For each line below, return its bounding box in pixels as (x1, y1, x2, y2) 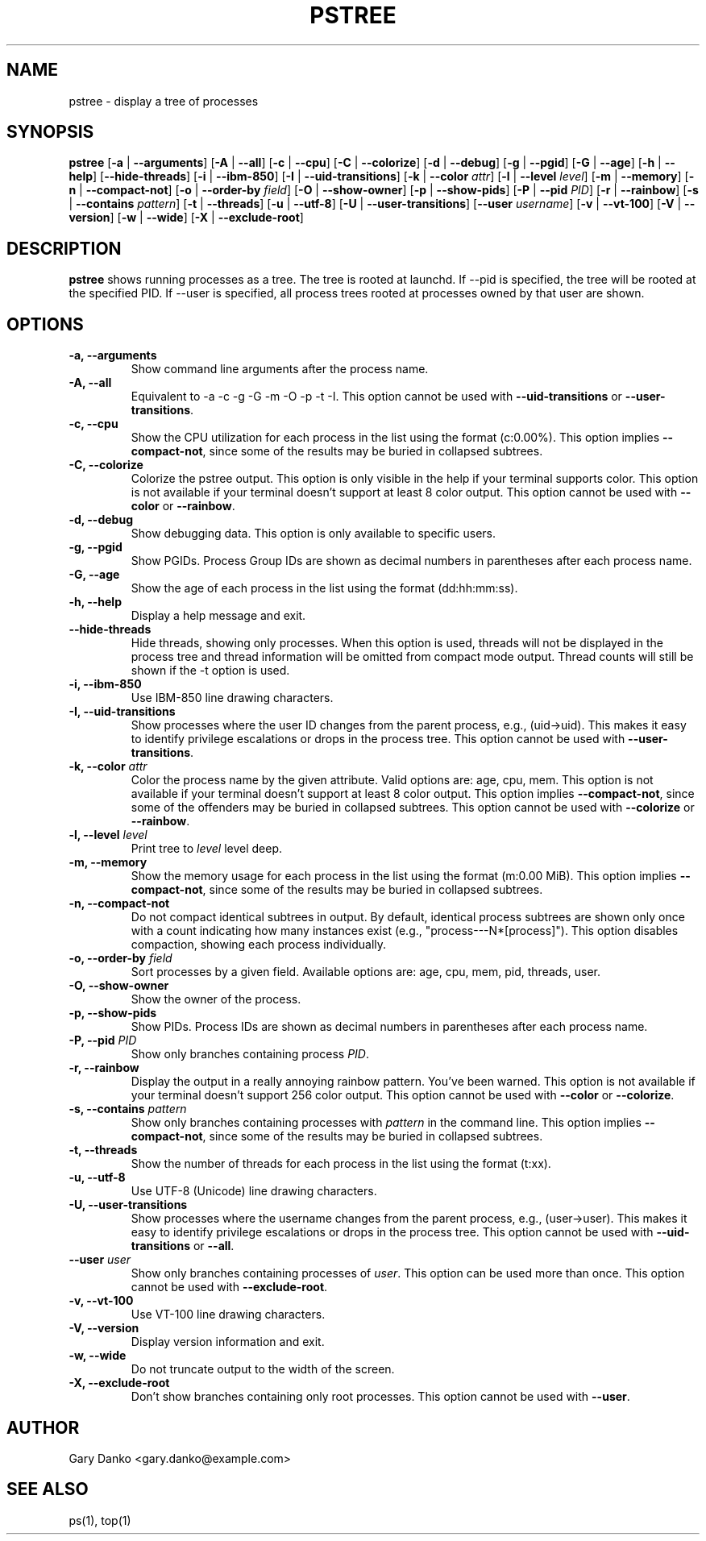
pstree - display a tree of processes (69, 93, 259, 108)
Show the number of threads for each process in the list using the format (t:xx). (131, 1157, 551, 1171)
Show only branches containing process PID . (131, 1047, 370, 1061)
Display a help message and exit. (131, 609, 306, 623)
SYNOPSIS (6, 122, 94, 143)
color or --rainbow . (131, 499, 235, 513)
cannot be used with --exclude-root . (131, 1280, 328, 1294)
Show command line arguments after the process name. (131, 362, 429, 376)
